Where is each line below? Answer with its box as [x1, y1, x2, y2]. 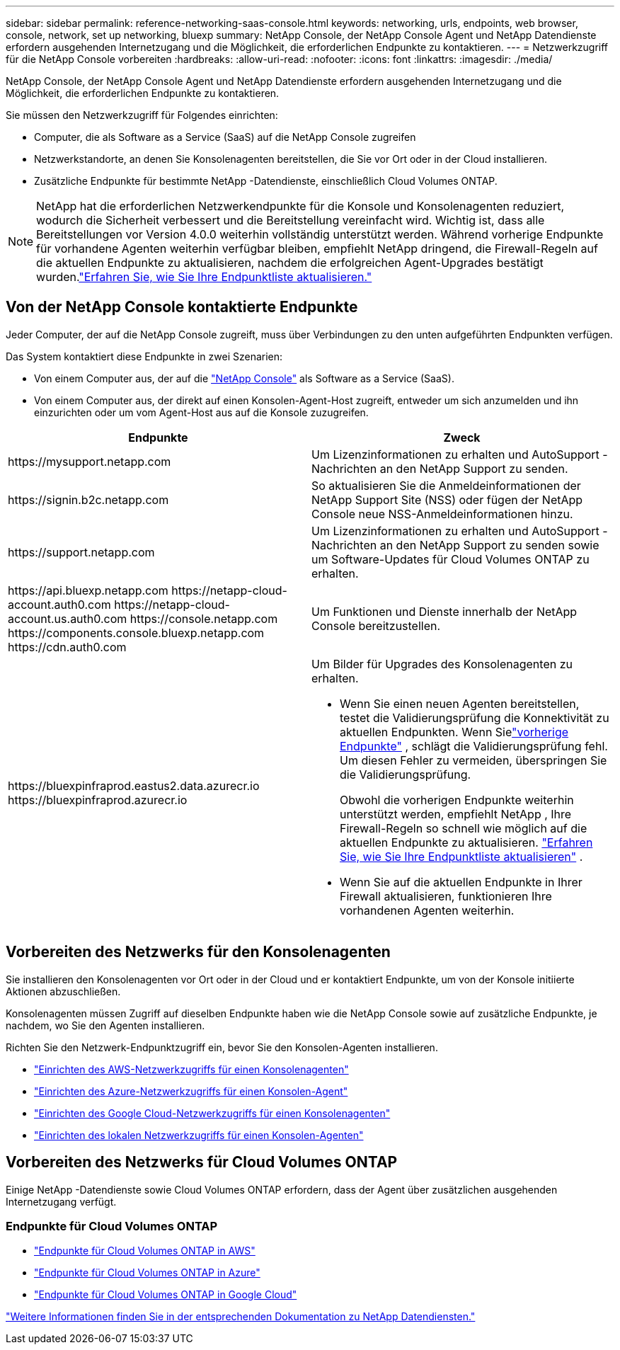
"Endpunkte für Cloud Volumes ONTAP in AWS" [34, 1245, 256, 1257]
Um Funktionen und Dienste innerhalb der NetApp [311, 604, 578, 619]
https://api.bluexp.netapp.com [8, 583, 168, 597]
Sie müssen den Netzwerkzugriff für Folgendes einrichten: [6, 109, 278, 121]
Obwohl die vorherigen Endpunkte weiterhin [340, 792, 574, 807]
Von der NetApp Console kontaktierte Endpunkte [6, 298, 358, 316]
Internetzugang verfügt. [6, 1195, 117, 1208]
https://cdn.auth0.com [8, 639, 127, 654]
